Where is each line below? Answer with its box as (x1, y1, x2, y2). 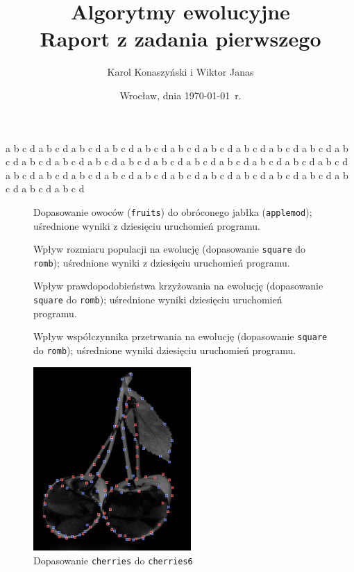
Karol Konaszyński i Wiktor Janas (107, 65, 254, 79)
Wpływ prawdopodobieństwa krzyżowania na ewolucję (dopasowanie (33, 278, 323, 293)
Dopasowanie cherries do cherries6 (33, 553, 193, 567)
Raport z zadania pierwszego (40, 24, 321, 53)
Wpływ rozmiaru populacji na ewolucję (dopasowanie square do (33, 242, 306, 256)
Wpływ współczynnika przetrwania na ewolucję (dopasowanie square (33, 329, 328, 344)
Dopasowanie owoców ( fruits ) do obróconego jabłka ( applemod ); (33, 204, 312, 219)
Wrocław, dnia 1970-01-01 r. (119, 87, 242, 102)
